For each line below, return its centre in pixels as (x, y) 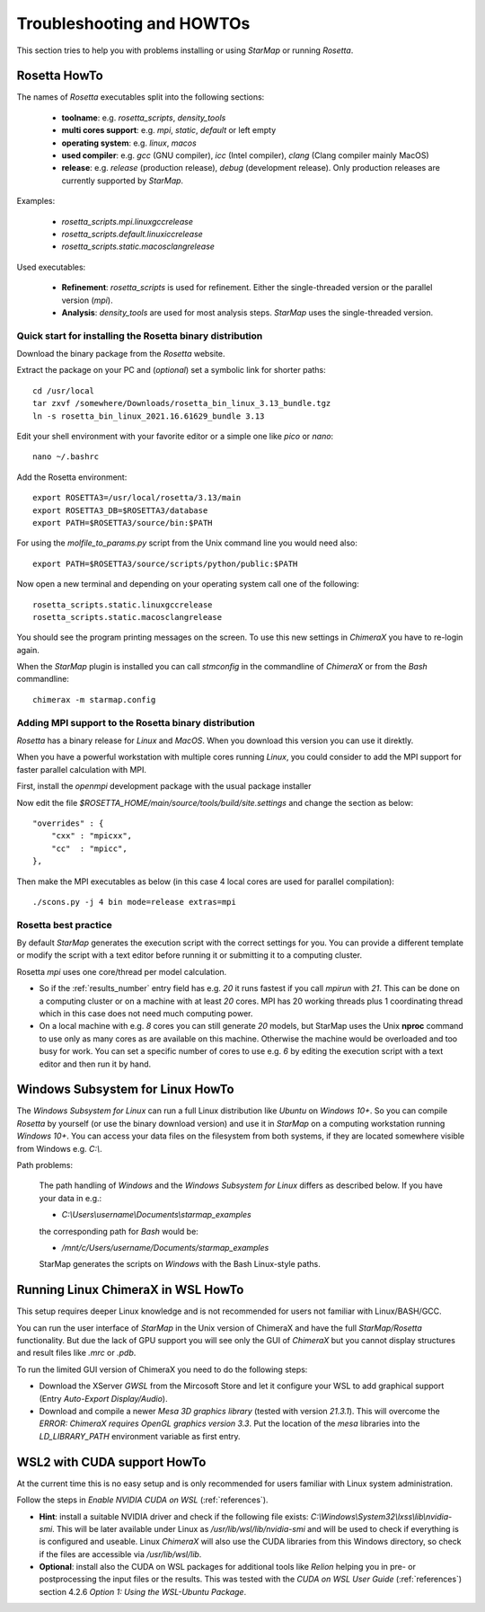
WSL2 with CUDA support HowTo (111, 1461)
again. (28, 650)
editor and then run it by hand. (95, 1064)
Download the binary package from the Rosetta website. (121, 354)
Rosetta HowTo (60, 76)
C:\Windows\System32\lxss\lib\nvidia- (381, 1516)
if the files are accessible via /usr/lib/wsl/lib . (120, 1554)
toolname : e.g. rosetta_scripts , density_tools (144, 118)
